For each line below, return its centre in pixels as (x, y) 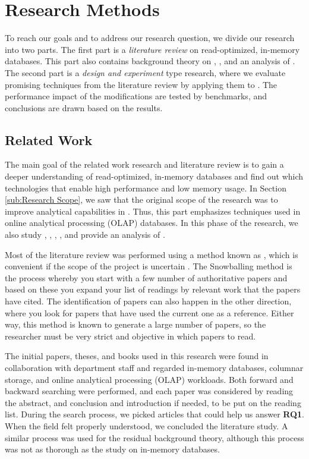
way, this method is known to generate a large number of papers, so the (135, 324)
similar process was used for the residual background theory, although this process (154, 437)
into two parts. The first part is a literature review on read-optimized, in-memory (152, 49)
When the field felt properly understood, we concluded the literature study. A (146, 425)
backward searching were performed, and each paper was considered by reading (149, 391)
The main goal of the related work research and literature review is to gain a (144, 164)
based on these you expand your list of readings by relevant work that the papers (153, 289)
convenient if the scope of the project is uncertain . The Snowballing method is (149, 266)
